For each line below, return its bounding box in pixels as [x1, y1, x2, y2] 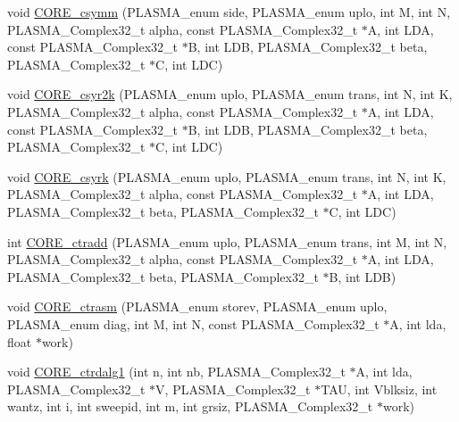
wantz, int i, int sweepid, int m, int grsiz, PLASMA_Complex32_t [7, 397, 373, 416]
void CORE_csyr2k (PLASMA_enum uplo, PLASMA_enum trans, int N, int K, [7, 85, 453, 103]
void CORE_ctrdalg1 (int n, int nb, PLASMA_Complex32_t [7, 362, 346, 381]
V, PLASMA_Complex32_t [155, 379, 311, 398]
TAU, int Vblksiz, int [321, 379, 438, 398]
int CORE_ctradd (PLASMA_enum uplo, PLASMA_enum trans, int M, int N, [7, 232, 447, 251]
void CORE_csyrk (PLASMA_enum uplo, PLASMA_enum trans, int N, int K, [7, 167, 446, 186]
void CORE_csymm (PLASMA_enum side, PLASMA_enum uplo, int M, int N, [7, 3, 451, 21]
